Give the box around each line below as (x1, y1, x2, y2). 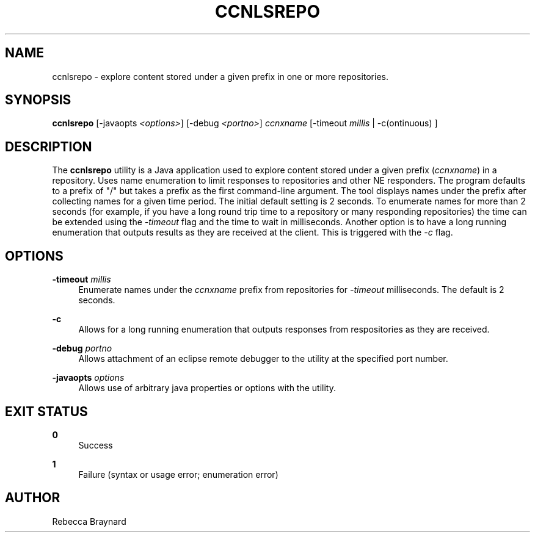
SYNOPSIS (5, 92, 71, 108)
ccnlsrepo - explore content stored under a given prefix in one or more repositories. (52, 71, 388, 82)
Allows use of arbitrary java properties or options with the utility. (78, 383, 336, 394)
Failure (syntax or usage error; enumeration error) (78, 469, 278, 480)
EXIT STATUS (5, 403, 88, 419)
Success (78, 439, 113, 450)
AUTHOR (5, 490, 60, 506)
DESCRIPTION (5, 139, 92, 154)
